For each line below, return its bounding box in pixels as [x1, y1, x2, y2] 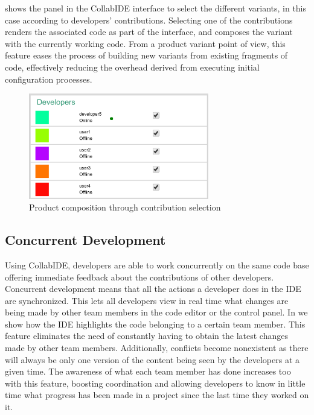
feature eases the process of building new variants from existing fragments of [5, 49, 288, 62]
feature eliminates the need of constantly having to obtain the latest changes [5, 329, 288, 342]
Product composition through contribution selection [29, 201, 221, 214]
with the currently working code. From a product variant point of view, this [5, 37, 286, 49]
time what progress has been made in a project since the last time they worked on [5, 388, 309, 401]
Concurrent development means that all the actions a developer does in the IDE [5, 282, 301, 295]
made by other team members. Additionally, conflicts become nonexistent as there [5, 341, 309, 354]
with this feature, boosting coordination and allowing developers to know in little [5, 376, 306, 389]
